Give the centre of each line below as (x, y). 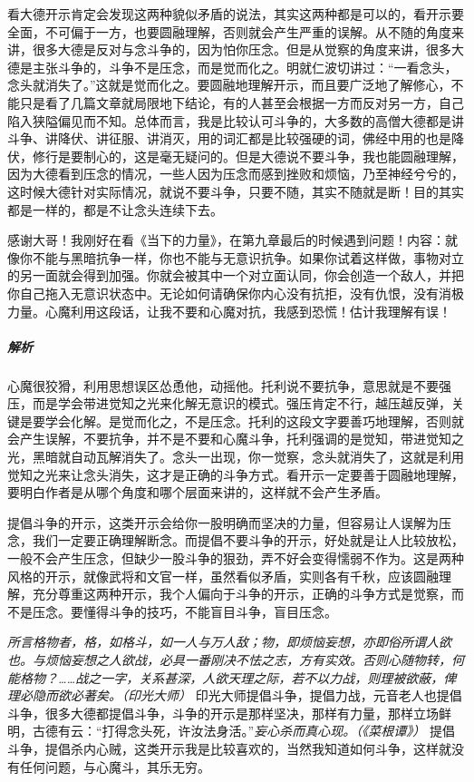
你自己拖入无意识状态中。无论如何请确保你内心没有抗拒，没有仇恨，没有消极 (236, 293)
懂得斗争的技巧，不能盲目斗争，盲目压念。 (210, 611)
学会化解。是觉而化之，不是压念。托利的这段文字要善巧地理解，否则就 (254, 420)
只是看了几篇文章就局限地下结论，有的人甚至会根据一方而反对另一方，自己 (242, 102)
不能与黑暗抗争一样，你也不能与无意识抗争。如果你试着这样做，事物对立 (248, 257)
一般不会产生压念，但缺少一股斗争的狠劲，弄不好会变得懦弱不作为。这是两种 (236, 558)
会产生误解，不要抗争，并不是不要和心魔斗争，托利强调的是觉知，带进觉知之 (236, 439)
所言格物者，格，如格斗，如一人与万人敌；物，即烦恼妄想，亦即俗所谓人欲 (229, 642)
